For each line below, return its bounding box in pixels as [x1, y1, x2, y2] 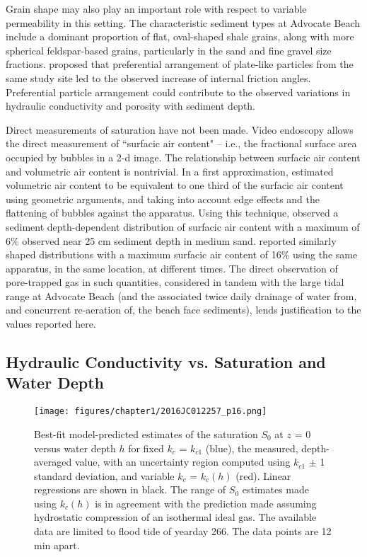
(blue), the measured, [205, 440, 298, 455]
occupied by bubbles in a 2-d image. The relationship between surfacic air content [6, 149, 361, 164]
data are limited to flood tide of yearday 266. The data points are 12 [34, 524, 332, 539]
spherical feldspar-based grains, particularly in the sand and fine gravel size [6, 42, 332, 57]
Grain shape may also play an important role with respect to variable [6, 1, 307, 16]
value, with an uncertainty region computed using [74, 454, 291, 469]
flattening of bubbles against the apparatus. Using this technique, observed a [6, 205, 339, 220]
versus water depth [34, 440, 116, 455]
